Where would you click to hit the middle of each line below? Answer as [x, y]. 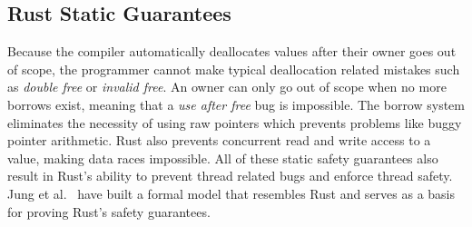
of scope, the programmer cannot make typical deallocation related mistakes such [234, 69]
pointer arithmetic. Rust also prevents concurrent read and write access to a [219, 140]
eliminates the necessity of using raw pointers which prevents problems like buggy [235, 122]
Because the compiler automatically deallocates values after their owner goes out [232, 51]
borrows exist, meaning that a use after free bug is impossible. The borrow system [236, 104]
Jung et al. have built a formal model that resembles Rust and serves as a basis [231, 193]
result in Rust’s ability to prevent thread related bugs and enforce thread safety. [230, 176]
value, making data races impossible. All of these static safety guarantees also [223, 158]
